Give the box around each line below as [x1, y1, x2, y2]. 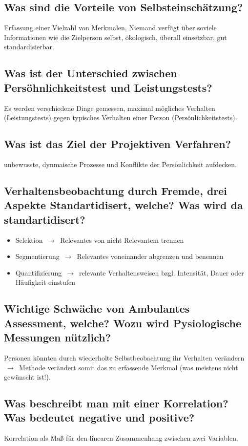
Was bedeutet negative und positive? [4, 410, 195, 425]
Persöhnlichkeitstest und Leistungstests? [4, 80, 212, 95]
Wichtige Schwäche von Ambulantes [4, 301, 190, 316]
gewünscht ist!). [4, 372, 51, 382]
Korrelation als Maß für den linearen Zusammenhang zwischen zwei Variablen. [4, 433, 238, 443]
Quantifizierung [15, 267, 62, 277]
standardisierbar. [4, 42, 54, 52]
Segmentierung [15, 251, 60, 261]
